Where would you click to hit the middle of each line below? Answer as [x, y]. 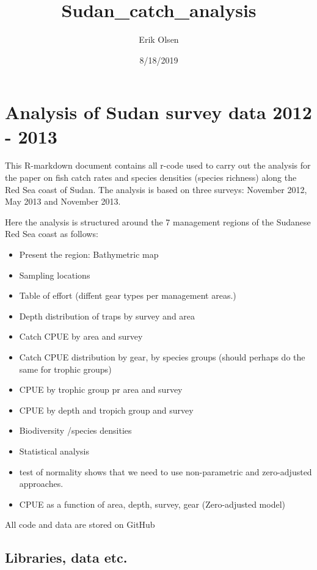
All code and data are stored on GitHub [80, 524]
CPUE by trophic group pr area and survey [101, 389]
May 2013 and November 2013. [63, 201]
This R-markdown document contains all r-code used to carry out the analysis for [158, 165]
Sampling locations [55, 275]
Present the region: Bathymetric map [89, 254]
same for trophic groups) [65, 369]
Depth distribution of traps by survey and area [107, 316]
